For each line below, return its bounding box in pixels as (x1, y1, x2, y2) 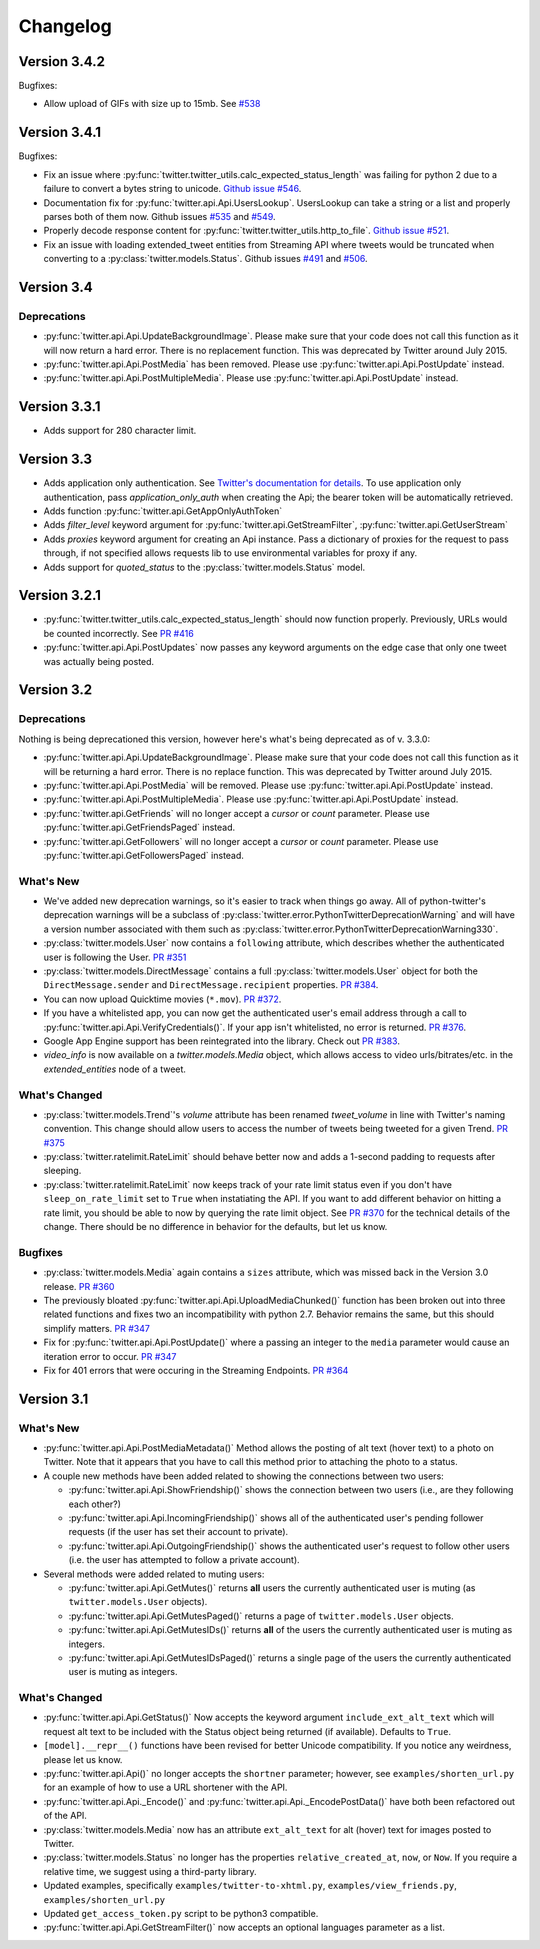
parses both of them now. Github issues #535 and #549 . (43, 210, 276, 222)
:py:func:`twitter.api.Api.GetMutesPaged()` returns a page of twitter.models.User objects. (68, 1610, 454, 1622)
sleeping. (43, 1165, 82, 1177)
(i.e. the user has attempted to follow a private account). (68, 1554, 300, 1566)
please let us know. (43, 1753, 123, 1765)
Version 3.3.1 (18, 398, 101, 415)
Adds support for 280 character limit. (43, 425, 197, 437)
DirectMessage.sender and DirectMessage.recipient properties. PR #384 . (43, 979, 379, 991)
